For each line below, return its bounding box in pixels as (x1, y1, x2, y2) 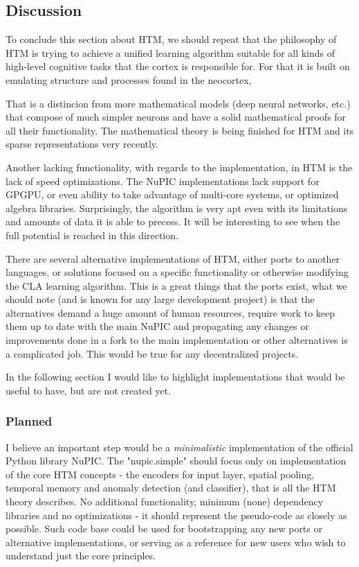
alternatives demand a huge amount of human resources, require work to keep (6, 305, 335, 320)
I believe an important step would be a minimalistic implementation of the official (6, 439, 353, 454)
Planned (6, 412, 53, 430)
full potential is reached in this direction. (6, 227, 178, 242)
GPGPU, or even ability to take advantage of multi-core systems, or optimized (6, 187, 339, 202)
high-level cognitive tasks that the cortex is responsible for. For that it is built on (6, 59, 350, 73)
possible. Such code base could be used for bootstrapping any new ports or (6, 521, 322, 536)
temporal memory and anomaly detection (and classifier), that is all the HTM (6, 480, 336, 495)
